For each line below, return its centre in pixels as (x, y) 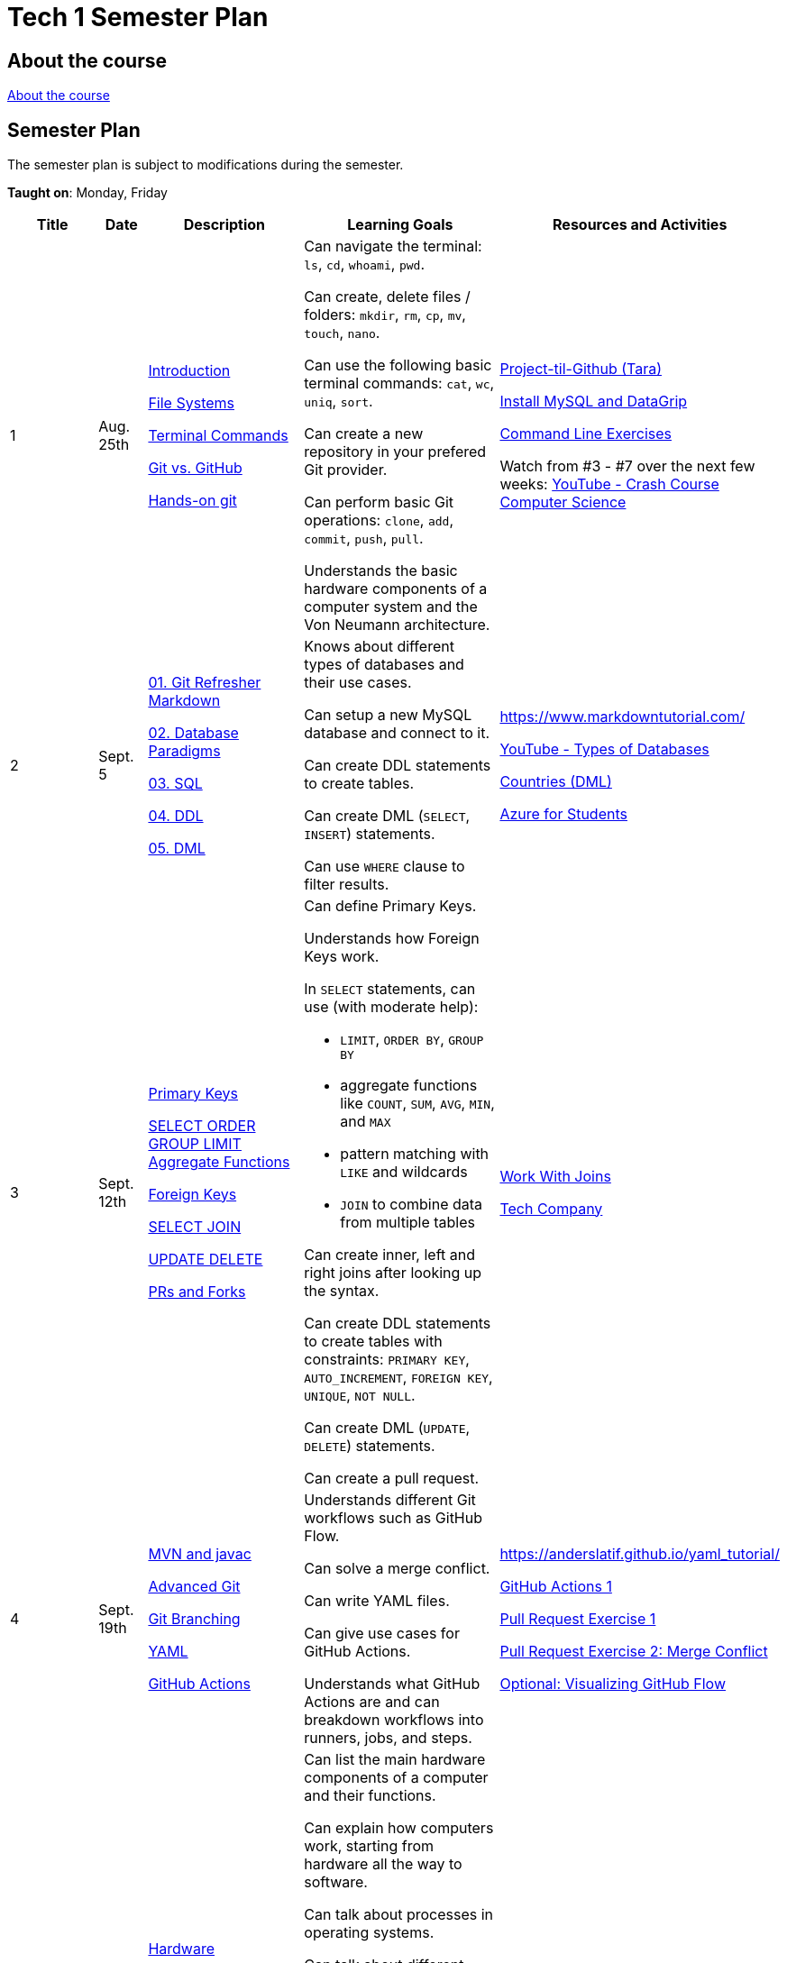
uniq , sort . (339, 402)
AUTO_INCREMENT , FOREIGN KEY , (398, 1378)
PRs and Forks (197, 1291)
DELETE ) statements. (370, 1446)
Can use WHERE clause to (384, 867)
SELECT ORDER (202, 1125)
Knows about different (379, 647)
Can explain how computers (399, 1828)
